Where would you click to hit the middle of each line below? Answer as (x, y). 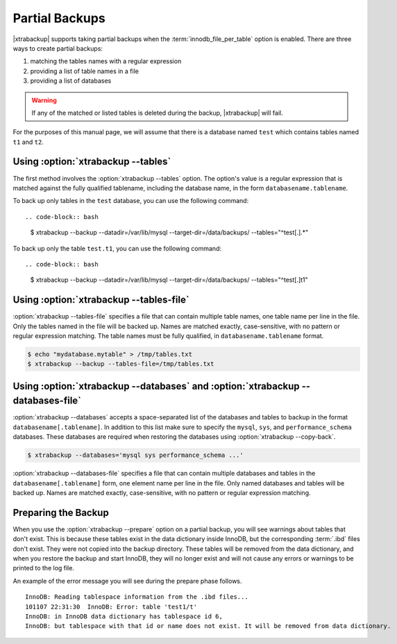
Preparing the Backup (61, 512)
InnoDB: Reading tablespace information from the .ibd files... (137, 597)
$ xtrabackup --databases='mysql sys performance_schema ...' (135, 455)
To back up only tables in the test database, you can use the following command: (131, 201)
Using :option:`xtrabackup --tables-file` (101, 300)
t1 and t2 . (28, 142)
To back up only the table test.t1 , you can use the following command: (117, 248)
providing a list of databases (71, 81)
